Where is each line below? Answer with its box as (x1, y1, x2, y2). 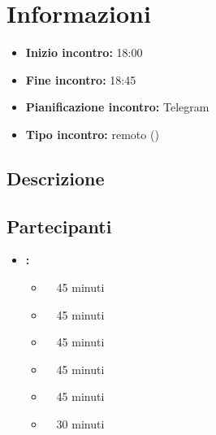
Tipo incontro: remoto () (25, 125, 159, 142)
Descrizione (6, 165, 105, 190)
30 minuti (56, 415, 105, 433)
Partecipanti (6, 213, 112, 238)
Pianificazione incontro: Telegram (25, 98, 210, 115)
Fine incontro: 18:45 (25, 71, 136, 88)
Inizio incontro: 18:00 (25, 44, 143, 61)
